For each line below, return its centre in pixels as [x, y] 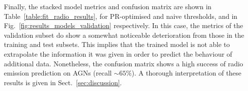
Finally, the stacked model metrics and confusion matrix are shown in [108, 6]
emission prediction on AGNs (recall [58, 73]
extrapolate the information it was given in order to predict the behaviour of [118, 53]
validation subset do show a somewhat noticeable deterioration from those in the [124, 35]
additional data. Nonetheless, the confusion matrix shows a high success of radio [124, 63]
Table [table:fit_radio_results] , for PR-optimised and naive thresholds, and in [121, 16]
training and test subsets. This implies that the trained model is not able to [117, 44]
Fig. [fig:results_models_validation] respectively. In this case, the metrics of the [124, 25]
